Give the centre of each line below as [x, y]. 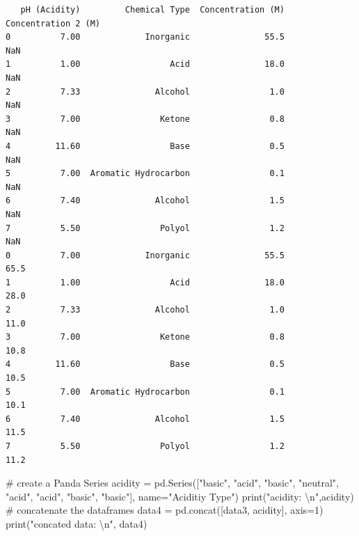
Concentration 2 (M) [53, 23]
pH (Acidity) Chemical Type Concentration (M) [152, 10]
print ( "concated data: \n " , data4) [77, 523]
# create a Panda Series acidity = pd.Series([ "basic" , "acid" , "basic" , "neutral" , [173, 483]
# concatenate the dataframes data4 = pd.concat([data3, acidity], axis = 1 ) [165, 510]
